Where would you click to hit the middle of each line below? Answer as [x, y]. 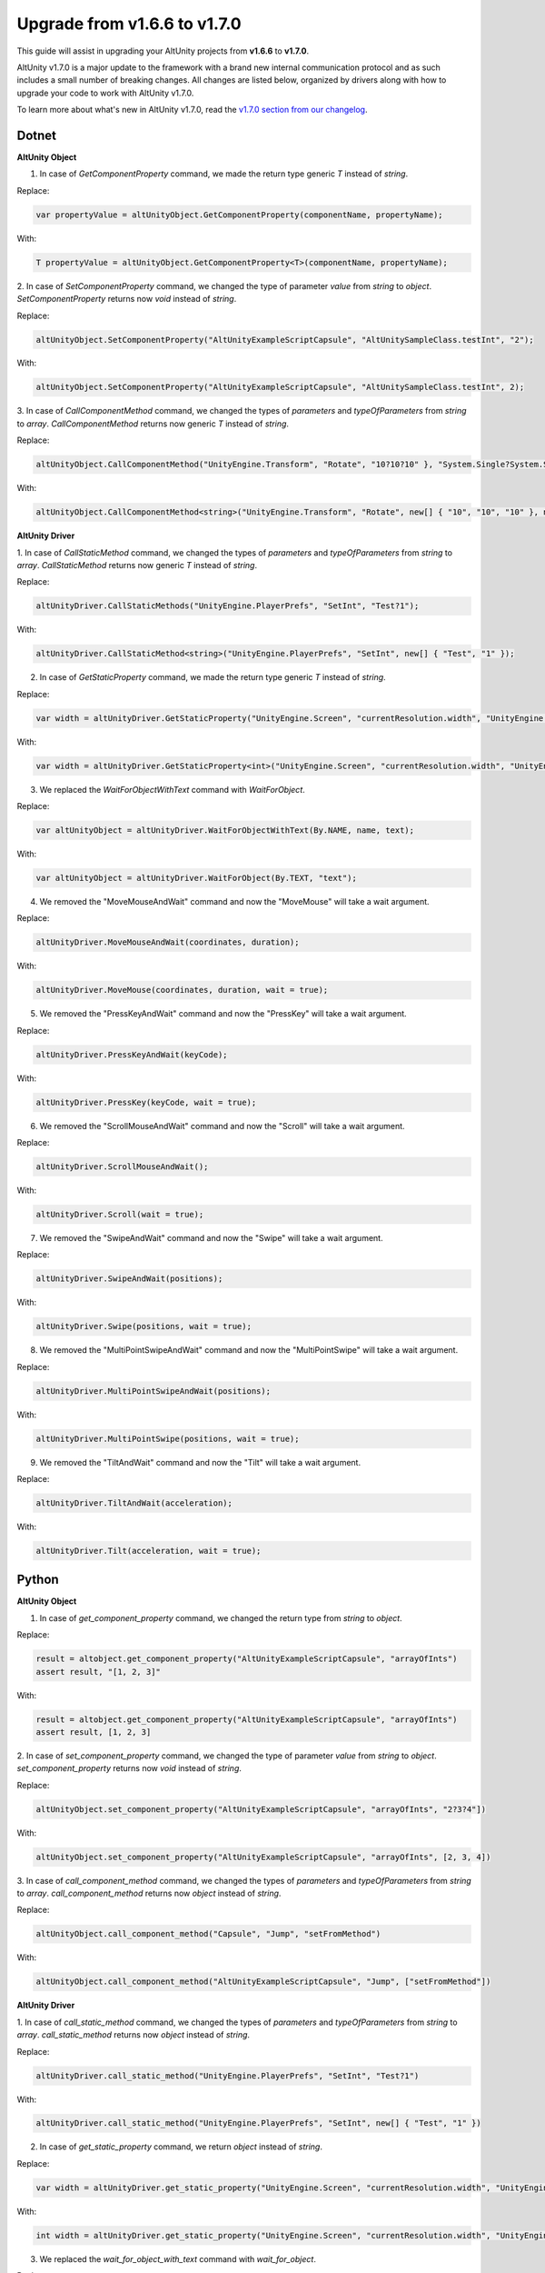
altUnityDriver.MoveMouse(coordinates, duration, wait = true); [182, 990]
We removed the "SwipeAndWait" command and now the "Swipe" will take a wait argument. [211, 1237]
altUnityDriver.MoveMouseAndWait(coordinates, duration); [168, 942]
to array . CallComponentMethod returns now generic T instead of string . [153, 424]
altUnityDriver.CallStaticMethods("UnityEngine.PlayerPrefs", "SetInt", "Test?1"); [228, 606]
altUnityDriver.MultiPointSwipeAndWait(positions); [154, 1391]
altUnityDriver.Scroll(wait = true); [120, 1214]
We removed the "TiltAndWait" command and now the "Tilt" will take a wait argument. [200, 1462]
